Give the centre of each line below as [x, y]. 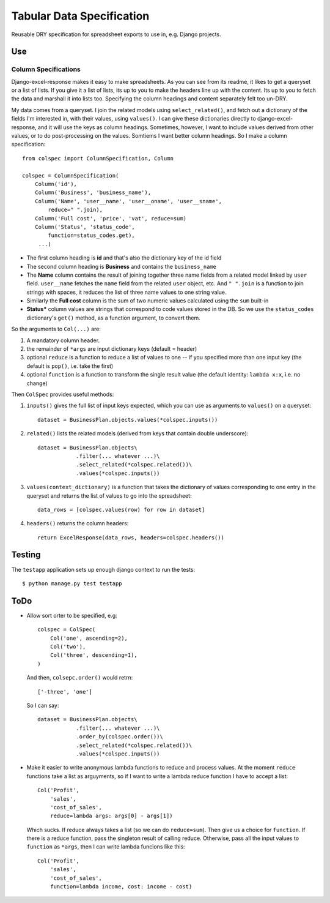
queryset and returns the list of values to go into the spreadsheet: [109, 495]
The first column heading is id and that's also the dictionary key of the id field [124, 258]
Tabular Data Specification [80, 16]
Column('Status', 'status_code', [85, 227]
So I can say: [43, 705]
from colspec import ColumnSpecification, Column [98, 158]
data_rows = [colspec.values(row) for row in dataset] [121, 509]
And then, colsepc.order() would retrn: [80, 678]
